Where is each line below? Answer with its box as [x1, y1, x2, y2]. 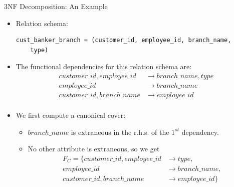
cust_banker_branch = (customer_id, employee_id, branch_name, [16, 37, 231, 44]
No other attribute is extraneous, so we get [28, 143, 160, 154]
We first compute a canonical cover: [16, 110, 126, 120]
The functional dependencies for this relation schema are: [16, 61, 192, 72]
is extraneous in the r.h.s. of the [71, 126, 169, 137]
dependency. [181, 126, 219, 137]
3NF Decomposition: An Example [4, 1, 108, 11]
